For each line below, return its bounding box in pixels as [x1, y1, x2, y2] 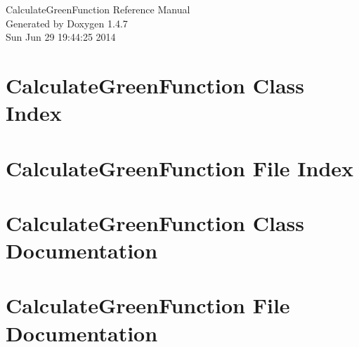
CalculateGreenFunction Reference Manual [6, 2, 190, 16]
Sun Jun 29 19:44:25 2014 [6, 30, 116, 44]
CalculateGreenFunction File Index [6, 153, 354, 182]
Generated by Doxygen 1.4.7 [6, 15, 128, 30]
